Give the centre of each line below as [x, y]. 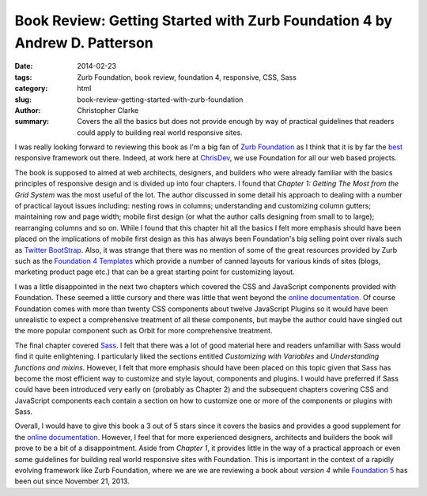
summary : [32, 122]
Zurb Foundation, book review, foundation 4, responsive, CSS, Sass [187, 77]
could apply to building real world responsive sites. [160, 132]
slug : [23, 100]
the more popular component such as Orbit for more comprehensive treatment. [144, 331]
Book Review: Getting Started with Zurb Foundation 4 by [204, 21]
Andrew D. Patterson [84, 43]
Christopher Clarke [108, 110]
